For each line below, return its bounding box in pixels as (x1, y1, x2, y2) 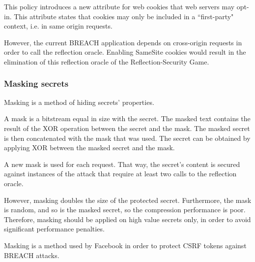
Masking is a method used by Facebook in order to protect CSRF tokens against (4, 240, 247, 250)
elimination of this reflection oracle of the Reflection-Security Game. (4, 56, 209, 66)
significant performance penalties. (4, 224, 105, 234)
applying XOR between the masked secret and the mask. (4, 142, 175, 153)
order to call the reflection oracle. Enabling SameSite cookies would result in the (4, 47, 246, 57)
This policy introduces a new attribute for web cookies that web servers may (4, 1, 235, 11)
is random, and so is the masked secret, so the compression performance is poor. (4, 204, 246, 215)
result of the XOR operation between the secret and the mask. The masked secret (4, 123, 250, 133)
